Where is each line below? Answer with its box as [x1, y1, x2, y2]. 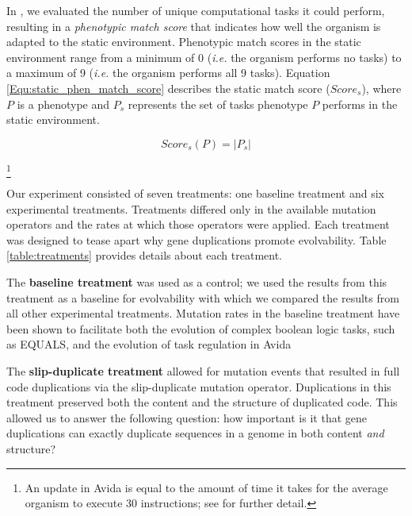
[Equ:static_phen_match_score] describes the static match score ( [6, 79, 330, 96]
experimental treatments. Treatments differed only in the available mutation [6, 200, 376, 217]
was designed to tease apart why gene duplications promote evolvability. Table [6, 231, 387, 248]
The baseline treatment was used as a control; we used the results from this [6, 274, 387, 291]
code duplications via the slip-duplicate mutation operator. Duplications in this [6, 378, 391, 395]
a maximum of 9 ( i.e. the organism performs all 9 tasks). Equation [6, 64, 330, 81]
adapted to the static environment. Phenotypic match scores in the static [6, 33, 361, 50]
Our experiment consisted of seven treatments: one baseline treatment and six [6, 185, 384, 202]
